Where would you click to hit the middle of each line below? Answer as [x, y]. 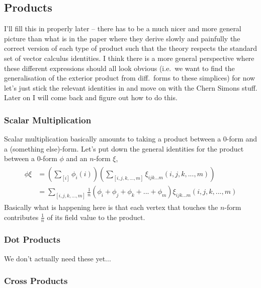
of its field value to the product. [96, 217]
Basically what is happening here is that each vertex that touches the [111, 207]
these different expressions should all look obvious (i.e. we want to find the [119, 68]
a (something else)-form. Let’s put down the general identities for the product [124, 148]
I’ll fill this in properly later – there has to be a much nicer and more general [123, 28]
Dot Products [32, 239]
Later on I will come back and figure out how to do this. [91, 97]
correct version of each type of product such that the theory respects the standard [131, 48]
